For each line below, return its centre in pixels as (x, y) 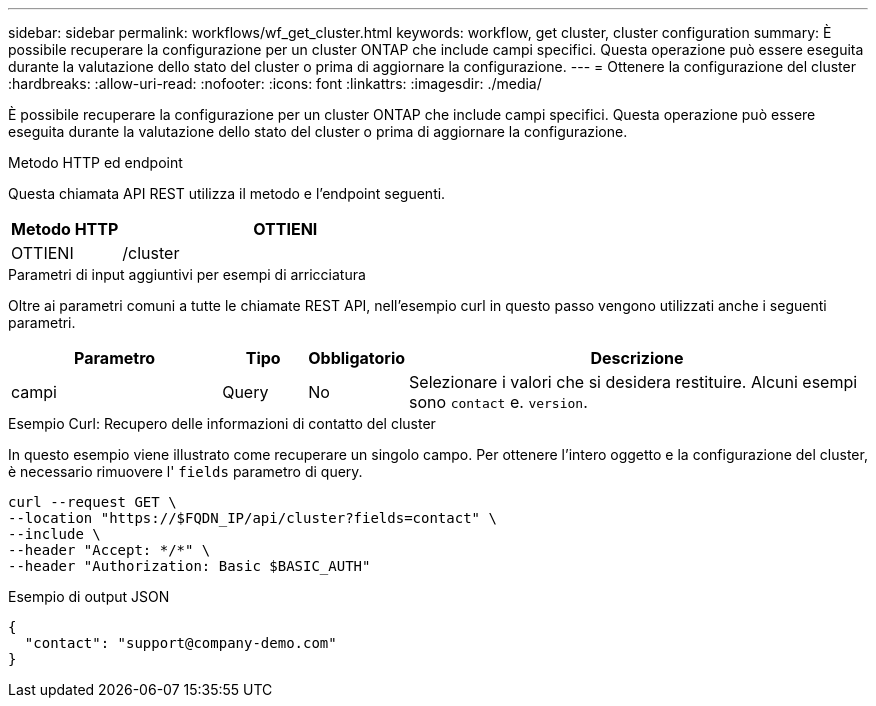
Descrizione (637, 358)
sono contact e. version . (498, 402)
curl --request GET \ (92, 502)
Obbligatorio (357, 358)
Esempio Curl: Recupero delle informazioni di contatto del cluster (222, 423)
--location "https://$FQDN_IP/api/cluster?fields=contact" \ (252, 518)
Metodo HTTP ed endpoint (95, 162)
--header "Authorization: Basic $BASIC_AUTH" (189, 566)
